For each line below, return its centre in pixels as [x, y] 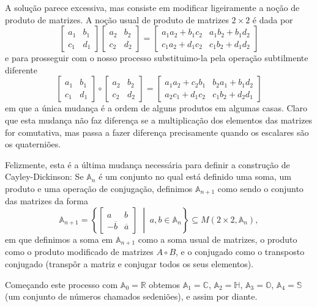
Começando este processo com [62, 284]
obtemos [164, 284]
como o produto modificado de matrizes [79, 252]
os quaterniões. [33, 144]
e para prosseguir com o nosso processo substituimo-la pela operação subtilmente [157, 58]
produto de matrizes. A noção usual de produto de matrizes [117, 19]
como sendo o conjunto [260, 188]
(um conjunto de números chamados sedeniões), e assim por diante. [131, 296]
